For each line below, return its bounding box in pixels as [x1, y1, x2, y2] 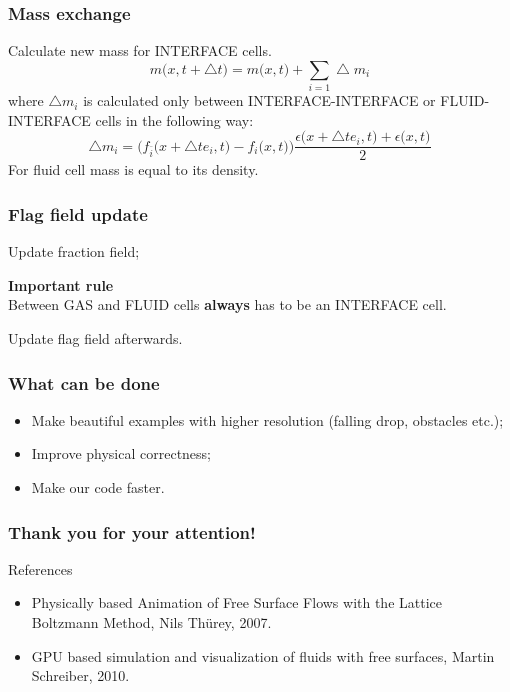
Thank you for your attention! [8, 519, 256, 544]
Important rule [8, 274, 114, 295]
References [8, 558, 73, 579]
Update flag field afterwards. [8, 327, 183, 348]
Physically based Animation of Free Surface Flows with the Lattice [31, 592, 442, 613]
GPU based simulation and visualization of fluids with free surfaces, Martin [31, 645, 495, 666]
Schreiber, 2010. [31, 665, 130, 686]
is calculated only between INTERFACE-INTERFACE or [83, 90, 436, 111]
